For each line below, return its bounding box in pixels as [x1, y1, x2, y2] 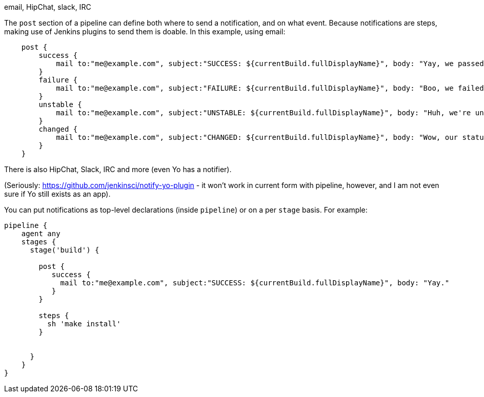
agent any [21, 229, 60, 238]
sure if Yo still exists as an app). [4, 190, 111, 198]
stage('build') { [30, 246, 99, 254]
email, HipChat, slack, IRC [4, 3, 91, 11]
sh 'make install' [47, 320, 121, 328]
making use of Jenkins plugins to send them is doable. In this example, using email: [4, 27, 286, 36]
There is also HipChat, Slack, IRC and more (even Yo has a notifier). [4, 165, 232, 174]
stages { [21, 238, 56, 246]
